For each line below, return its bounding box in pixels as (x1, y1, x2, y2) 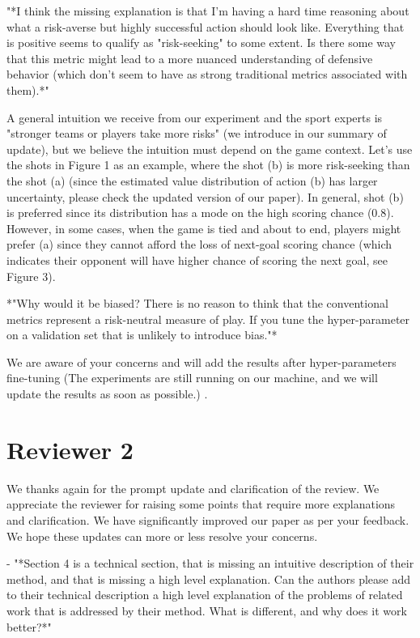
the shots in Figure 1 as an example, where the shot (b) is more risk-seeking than (6, 156, 410, 173)
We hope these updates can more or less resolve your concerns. (6, 527, 318, 544)
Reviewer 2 (6, 432, 134, 466)
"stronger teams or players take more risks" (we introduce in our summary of (6, 125, 387, 142)
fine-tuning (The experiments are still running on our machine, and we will (6, 369, 378, 386)
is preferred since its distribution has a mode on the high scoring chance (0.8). (6, 204, 394, 221)
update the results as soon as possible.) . (6, 385, 208, 402)
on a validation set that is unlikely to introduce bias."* (6, 326, 278, 343)
